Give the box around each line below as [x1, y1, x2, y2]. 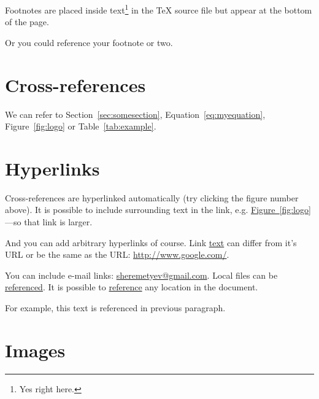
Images [5, 337, 66, 362]
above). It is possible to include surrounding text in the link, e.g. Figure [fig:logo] [5, 203, 311, 216]
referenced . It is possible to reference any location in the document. [5, 281, 258, 293]
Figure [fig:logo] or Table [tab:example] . [5, 120, 156, 133]
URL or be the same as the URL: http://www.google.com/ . [5, 248, 229, 261]
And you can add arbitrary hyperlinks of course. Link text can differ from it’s [5, 236, 297, 249]
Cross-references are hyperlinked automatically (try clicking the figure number [5, 191, 299, 204]
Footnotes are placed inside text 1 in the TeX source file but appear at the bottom [5, 2, 312, 16]
